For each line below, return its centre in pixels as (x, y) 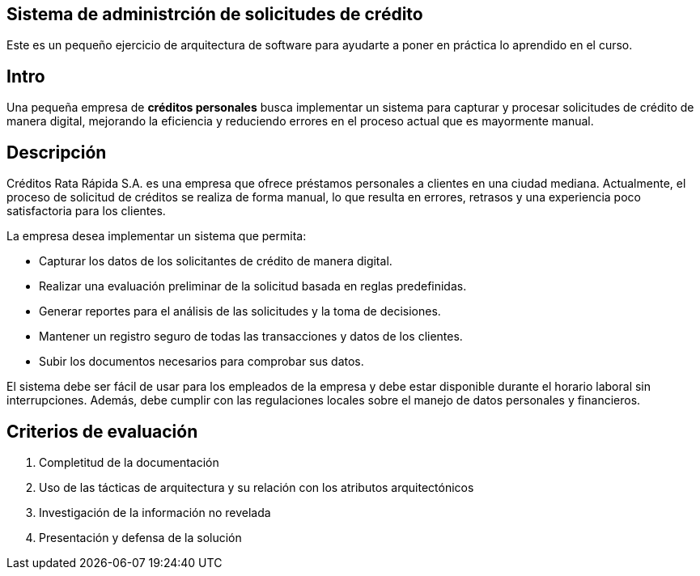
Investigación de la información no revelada (155, 512)
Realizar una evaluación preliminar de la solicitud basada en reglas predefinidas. (253, 286)
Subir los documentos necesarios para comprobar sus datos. (202, 362)
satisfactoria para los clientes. (86, 211)
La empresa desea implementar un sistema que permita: (157, 236)
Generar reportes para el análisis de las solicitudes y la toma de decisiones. (240, 311)
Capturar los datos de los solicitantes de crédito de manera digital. (216, 261)
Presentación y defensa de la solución (140, 537)
